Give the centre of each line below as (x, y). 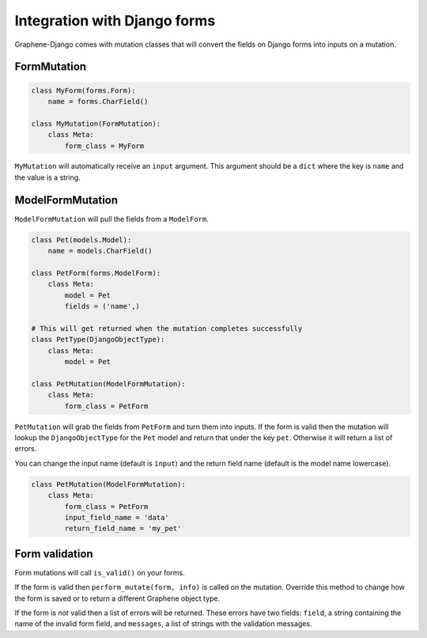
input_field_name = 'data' (117, 517)
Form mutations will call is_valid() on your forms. (100, 572)
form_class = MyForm (104, 146)
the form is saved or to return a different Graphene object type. (117, 598)
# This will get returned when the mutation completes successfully (167, 328)
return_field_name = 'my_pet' (123, 529)
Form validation (54, 554)
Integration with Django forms (115, 21)
